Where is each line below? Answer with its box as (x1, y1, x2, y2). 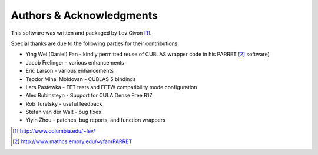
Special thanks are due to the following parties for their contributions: (11, 40, 180, 47)
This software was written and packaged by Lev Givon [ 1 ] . (11, 29, 152, 36)
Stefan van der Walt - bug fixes (25, 109, 101, 116)
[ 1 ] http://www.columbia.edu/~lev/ (12, 127, 95, 134)
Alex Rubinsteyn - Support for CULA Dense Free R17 (25, 92, 153, 99)
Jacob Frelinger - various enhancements (25, 59, 125, 66)
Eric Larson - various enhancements (25, 68, 114, 75)
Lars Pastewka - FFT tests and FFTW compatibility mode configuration (25, 83, 197, 90)
